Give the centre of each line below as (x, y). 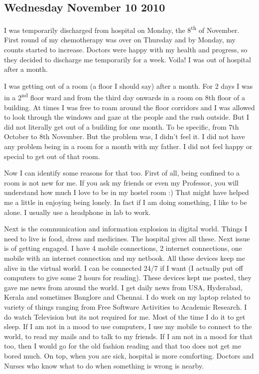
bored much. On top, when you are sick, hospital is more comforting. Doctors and (129, 355)
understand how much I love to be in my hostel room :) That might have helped (127, 192)
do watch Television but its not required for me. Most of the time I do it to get (125, 316)
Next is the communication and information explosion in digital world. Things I (126, 229)
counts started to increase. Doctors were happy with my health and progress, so (126, 50)
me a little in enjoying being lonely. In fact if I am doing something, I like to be (126, 202)
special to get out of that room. (52, 156)
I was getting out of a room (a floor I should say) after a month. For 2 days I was (129, 86)
